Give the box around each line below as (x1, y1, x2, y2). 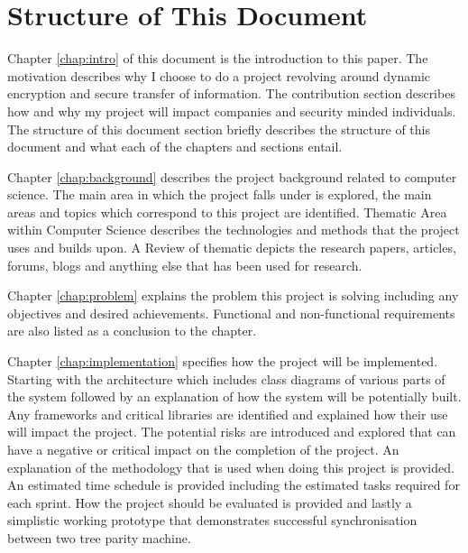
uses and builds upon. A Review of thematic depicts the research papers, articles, (7, 238, 456, 257)
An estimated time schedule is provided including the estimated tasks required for (7, 475, 460, 494)
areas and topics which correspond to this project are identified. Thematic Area (7, 202, 447, 221)
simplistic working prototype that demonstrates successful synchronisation (7, 511, 418, 530)
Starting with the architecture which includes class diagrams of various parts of (7, 369, 445, 388)
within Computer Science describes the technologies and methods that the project (7, 220, 460, 239)
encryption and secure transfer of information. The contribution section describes (7, 84, 455, 103)
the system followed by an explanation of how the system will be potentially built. (7, 387, 462, 406)
